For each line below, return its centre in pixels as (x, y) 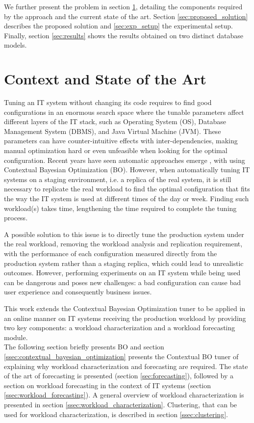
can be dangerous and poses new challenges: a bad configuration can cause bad (123, 282)
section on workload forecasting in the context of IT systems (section (108, 385)
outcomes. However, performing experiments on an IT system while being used (122, 273)
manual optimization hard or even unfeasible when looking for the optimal (116, 150)
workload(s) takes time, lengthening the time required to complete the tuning (120, 208)
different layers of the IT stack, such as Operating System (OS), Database (115, 121)
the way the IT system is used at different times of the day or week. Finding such (127, 198)
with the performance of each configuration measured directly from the (111, 253)
